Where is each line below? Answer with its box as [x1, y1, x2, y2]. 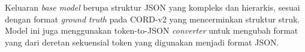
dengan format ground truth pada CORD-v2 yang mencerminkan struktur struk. [5, 12, 300, 25]
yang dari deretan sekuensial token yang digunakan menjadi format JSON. [5, 35, 279, 48]
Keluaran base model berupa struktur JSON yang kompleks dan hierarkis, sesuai [5, 1, 300, 13]
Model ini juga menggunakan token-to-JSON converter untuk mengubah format [5, 24, 298, 37]
